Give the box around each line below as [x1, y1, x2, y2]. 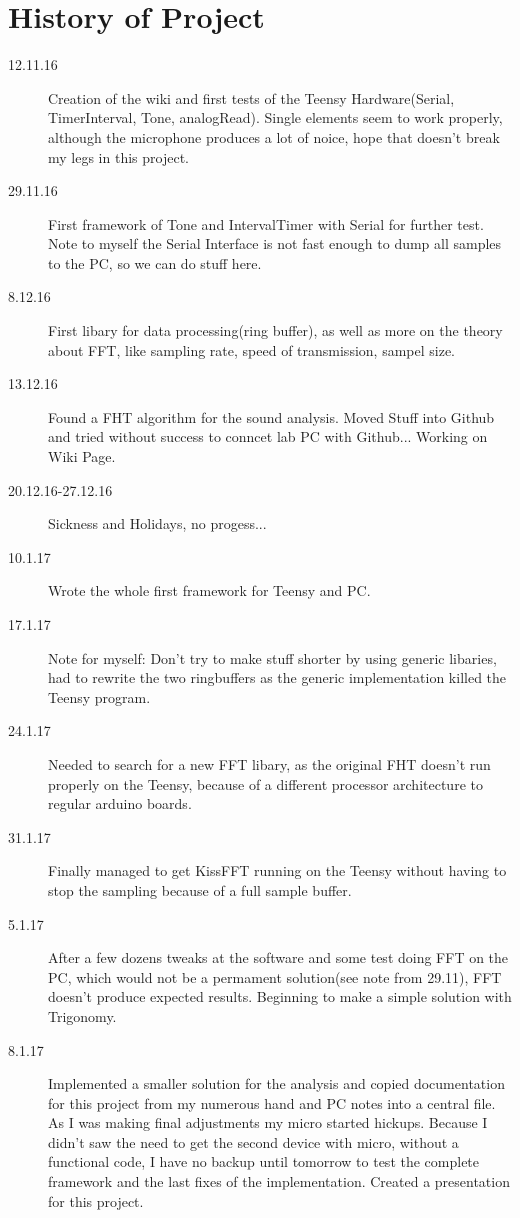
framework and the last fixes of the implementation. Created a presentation [48, 1171, 510, 1192]
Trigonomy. [48, 1005, 117, 1026]
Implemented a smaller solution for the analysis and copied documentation [48, 1073, 505, 1094]
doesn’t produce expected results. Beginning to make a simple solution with [48, 986, 512, 1007]
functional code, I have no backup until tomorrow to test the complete [48, 1151, 480, 1172]
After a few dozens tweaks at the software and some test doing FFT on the [48, 947, 509, 968]
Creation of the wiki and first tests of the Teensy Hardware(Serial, [48, 87, 455, 108]
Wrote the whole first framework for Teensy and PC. [48, 580, 371, 601]
